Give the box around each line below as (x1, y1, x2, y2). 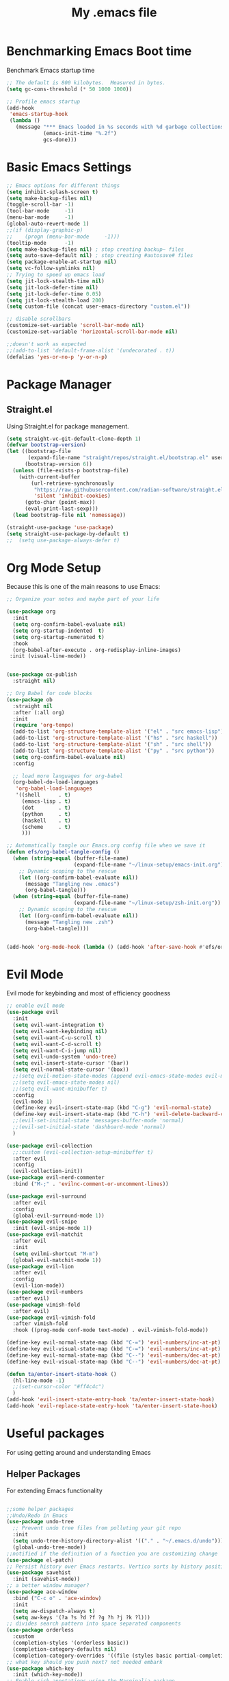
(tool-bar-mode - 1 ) (6, 208, 75, 215)
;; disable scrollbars (6, 315, 71, 323)
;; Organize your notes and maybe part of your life (6, 596, 160, 603)
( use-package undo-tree (6, 1519, 75, 1525)
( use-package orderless (6, 1627, 75, 1634)
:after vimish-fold (12, 1320, 68, 1327)
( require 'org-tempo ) (12, 722, 75, 729)
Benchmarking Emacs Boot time (6, 43, 192, 59)
